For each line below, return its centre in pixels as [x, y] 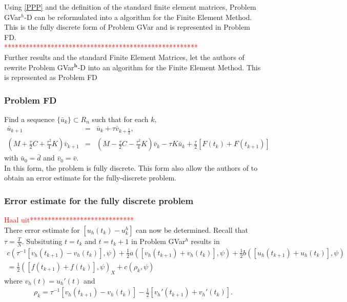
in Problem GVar [158, 241]
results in [205, 241]
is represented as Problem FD [51, 77]
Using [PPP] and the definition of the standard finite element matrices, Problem [130, 7]
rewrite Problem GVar [39, 67]
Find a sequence [29, 119]
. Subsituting [42, 241]
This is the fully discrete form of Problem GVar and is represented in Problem [127, 27]
